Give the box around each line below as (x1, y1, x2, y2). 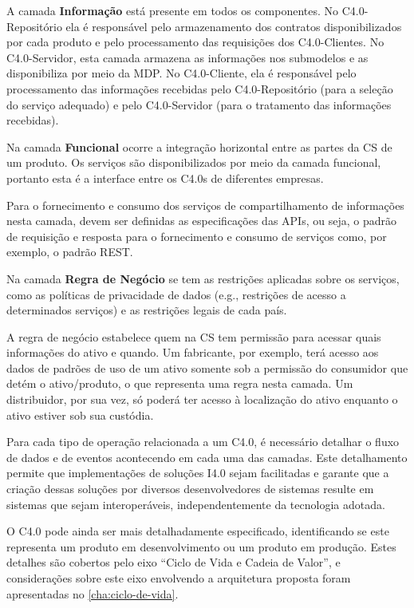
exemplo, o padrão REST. (6, 243, 133, 260)
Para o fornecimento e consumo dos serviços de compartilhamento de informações (6, 196, 404, 213)
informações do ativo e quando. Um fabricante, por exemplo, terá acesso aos (6, 344, 379, 361)
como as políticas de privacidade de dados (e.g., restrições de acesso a (6, 286, 346, 302)
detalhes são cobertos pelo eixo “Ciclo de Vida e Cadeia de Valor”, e (6, 554, 341, 570)
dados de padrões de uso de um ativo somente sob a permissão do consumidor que (6, 359, 408, 376)
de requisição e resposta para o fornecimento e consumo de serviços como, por (6, 227, 387, 244)
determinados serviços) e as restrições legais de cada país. (6, 302, 287, 318)
